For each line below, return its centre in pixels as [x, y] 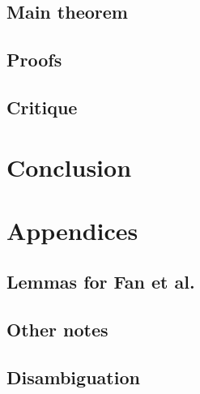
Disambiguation [73, 377]
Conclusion [69, 167]
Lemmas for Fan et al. [101, 282]
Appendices [72, 230]
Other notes [57, 330]
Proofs [34, 60]
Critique [42, 107]
